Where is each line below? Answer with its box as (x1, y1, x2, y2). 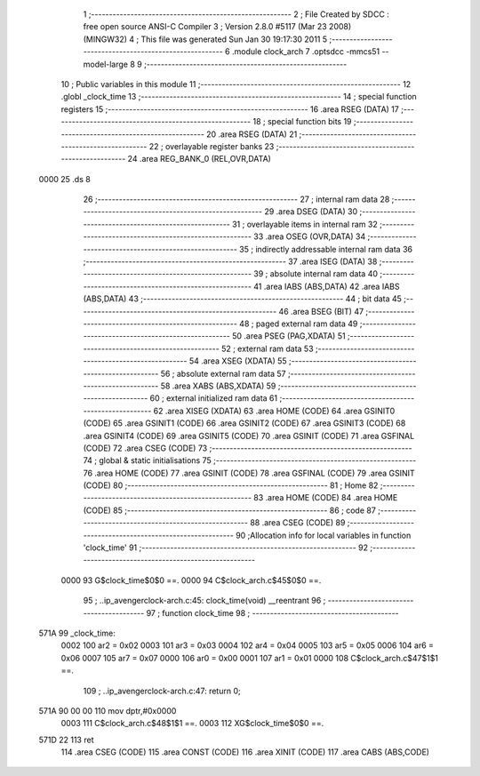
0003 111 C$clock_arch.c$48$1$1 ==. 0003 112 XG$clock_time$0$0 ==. (60, 718, 324, 729)
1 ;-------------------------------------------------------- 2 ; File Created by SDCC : (83, 9, 390, 20)
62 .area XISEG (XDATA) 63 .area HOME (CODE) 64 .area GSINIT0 (153, 405, 396, 416)
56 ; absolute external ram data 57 (160, 368, 286, 379)
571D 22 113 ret (38, 734, 94, 745)
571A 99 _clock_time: (38, 628, 116, 638)
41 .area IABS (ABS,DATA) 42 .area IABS (253, 281, 400, 292)
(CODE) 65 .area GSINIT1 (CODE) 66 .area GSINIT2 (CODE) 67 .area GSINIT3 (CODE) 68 (83, 418, 406, 428)
